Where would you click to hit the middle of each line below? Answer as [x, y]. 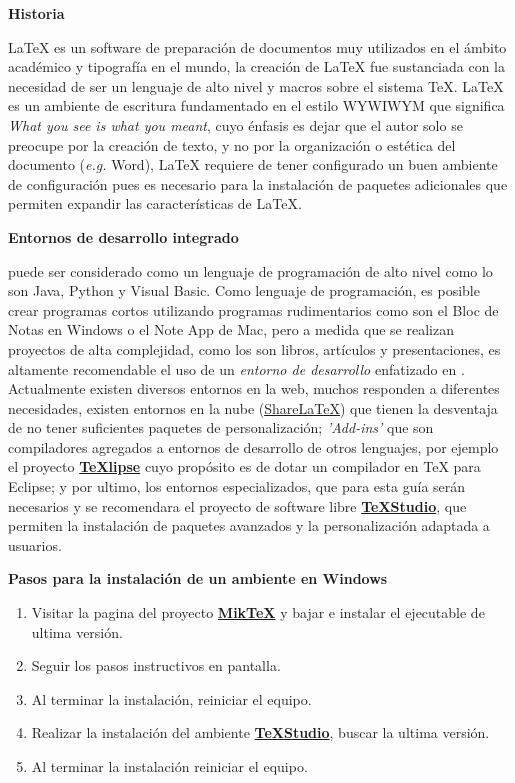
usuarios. [35, 544]
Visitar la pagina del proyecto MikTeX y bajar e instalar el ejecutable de [258, 612]
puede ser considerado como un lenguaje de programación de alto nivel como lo [250, 270]
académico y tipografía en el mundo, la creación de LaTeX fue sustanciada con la [257, 66]
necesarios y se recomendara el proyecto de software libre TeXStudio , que [237, 505]
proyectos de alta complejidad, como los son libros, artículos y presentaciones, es [254, 348]
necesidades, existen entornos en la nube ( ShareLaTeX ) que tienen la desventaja [253, 407]
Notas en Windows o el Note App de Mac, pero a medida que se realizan [231, 329]
